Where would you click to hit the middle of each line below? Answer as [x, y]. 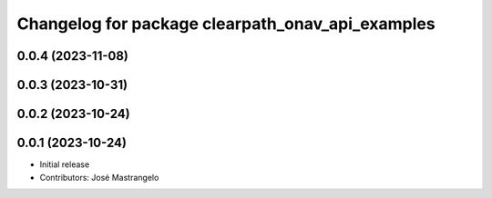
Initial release [65, 164]
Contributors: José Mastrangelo [99, 177]
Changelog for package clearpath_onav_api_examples [226, 24]
